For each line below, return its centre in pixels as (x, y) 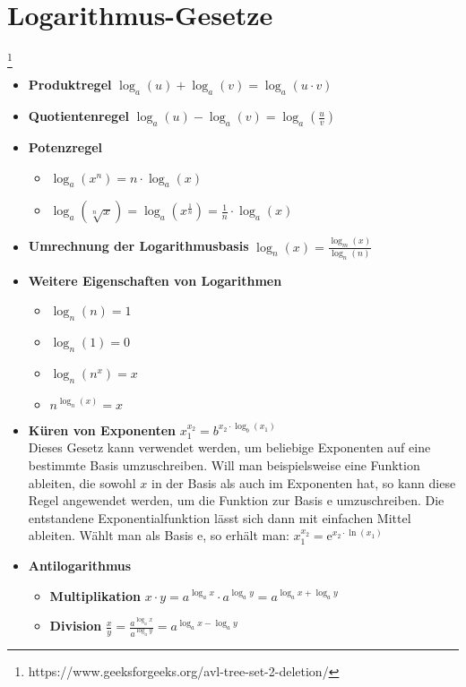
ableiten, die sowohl (82, 482)
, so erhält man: (246, 535)
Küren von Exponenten (102, 429)
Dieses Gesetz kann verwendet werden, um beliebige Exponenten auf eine (229, 447)
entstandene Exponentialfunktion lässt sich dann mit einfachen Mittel (220, 517)
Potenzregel (65, 147)
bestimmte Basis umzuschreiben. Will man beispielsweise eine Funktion (224, 465)
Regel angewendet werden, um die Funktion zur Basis (176, 500)
